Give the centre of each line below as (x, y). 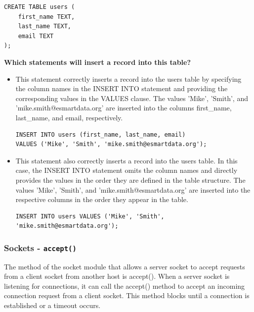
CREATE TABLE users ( (40, 7)
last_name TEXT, (45, 26)
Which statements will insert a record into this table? (98, 62)
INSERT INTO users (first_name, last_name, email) (101, 134)
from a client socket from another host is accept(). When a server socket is (117, 276)
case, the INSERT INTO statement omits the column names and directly (127, 170)
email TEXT (36, 36)
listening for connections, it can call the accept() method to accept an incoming (125, 286)
